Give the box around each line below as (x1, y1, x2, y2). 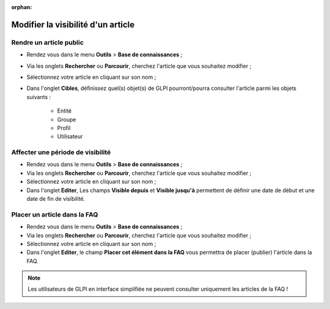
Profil (57, 124, 71, 132)
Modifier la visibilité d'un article (11, 19, 135, 30)
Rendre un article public (11, 38, 84, 47)
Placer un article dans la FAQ (11, 210, 98, 218)
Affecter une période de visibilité (11, 148, 111, 157)
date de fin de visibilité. (26, 195, 86, 202)
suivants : (26, 93, 51, 100)
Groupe (57, 116, 76, 123)
